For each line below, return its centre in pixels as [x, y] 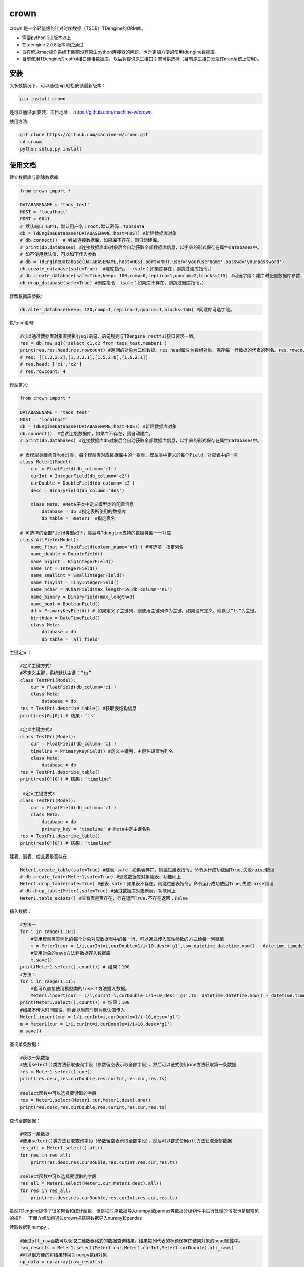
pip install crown [43, 99]
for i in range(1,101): [50, 932]
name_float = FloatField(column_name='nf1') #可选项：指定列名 [107, 547]
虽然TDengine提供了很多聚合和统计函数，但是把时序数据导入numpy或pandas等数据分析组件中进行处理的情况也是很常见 [134, 1211]
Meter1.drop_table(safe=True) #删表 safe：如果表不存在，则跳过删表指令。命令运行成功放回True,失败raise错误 [147, 884]
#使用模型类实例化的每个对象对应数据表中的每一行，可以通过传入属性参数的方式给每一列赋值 [127, 939]
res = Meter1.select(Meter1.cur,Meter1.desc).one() [86, 1100]
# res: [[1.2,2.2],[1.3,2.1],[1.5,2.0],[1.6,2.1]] [84, 357]
